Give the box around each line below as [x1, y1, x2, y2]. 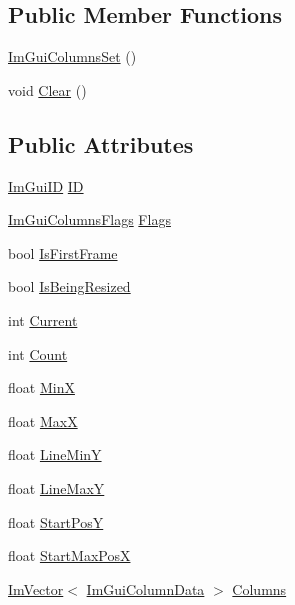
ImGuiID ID [8, 175, 84, 196]
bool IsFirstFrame [8, 242, 118, 263]
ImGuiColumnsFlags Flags [8, 209, 171, 230]
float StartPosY [8, 511, 104, 532]
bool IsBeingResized [8, 276, 131, 297]
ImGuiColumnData [86, 578, 205, 599]
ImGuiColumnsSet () [8, 46, 137, 67]
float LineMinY [8, 444, 102, 465]
